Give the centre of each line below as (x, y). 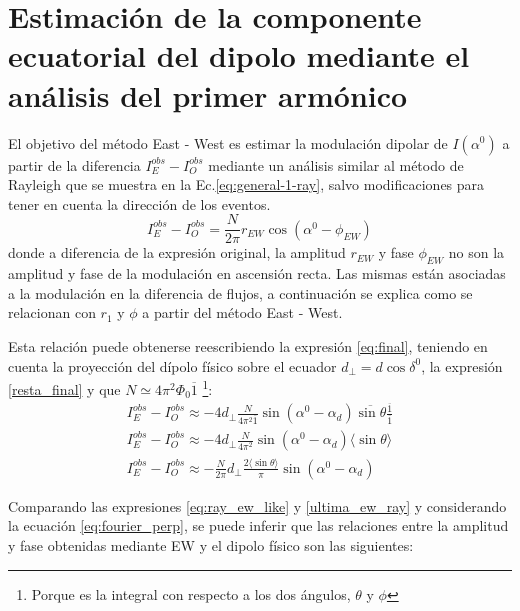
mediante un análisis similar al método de (336, 164)
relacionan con (52, 312)
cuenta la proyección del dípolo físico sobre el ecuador (172, 365)
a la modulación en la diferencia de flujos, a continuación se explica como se (240, 292)
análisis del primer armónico (208, 94)
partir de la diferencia (74, 164)
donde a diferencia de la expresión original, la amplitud (177, 252)
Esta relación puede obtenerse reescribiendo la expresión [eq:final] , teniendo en (248, 345)
